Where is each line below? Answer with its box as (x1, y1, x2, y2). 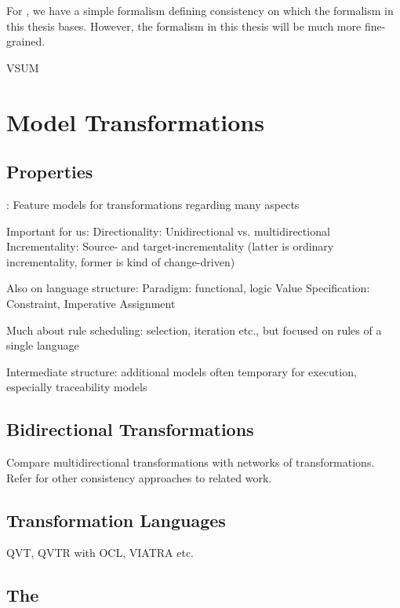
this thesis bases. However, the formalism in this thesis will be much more (6, 17, 362, 34)
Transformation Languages (6, 507, 226, 532)
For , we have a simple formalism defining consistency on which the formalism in (6, 2, 394, 18)
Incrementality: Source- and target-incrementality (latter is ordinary (6, 238, 334, 255)
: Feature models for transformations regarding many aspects (6, 196, 300, 212)
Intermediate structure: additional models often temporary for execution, (6, 363, 357, 379)
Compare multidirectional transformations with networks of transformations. (6, 454, 375, 471)
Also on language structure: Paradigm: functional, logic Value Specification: (6, 280, 370, 296)
